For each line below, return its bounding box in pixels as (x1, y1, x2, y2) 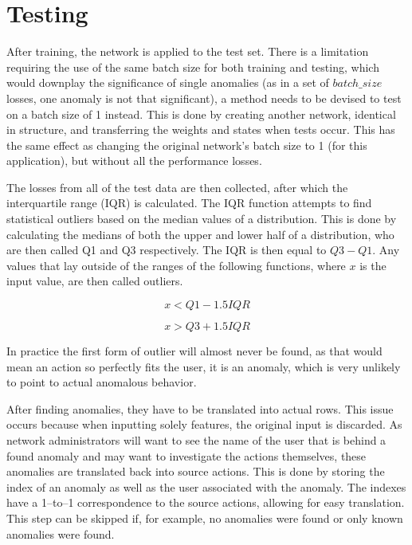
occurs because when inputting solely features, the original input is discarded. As (6, 416, 402, 433)
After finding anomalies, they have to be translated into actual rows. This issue (6, 400, 394, 417)
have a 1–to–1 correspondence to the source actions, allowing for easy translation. (6, 494, 405, 511)
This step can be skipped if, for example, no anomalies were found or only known (6, 509, 403, 526)
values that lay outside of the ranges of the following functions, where (6, 257, 346, 273)
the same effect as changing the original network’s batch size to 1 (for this (6, 136, 367, 153)
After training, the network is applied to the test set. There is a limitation (6, 43, 369, 60)
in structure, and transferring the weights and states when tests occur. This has (6, 121, 395, 138)
